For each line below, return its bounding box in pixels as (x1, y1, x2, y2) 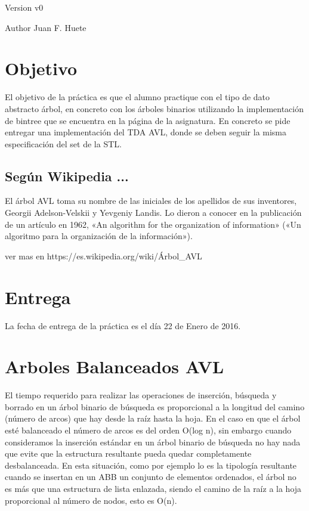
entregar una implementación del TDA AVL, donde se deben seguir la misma (5, 126, 287, 138)
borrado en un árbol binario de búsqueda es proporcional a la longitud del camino (5, 400, 305, 413)
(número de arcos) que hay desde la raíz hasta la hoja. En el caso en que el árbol (5, 412, 301, 425)
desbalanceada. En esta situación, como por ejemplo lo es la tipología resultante (5, 459, 297, 471)
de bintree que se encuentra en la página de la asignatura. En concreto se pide (5, 114, 291, 126)
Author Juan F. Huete (5, 21, 86, 33)
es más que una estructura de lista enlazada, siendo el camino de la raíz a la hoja (5, 482, 302, 495)
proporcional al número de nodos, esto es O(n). (5, 494, 177, 506)
